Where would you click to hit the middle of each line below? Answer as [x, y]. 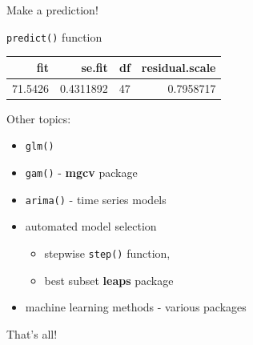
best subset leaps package [109, 280]
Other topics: [39, 118]
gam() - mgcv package [81, 172]
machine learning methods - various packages [136, 307]
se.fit [94, 67]
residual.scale [179, 67]
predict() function [54, 36]
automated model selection [91, 226]
